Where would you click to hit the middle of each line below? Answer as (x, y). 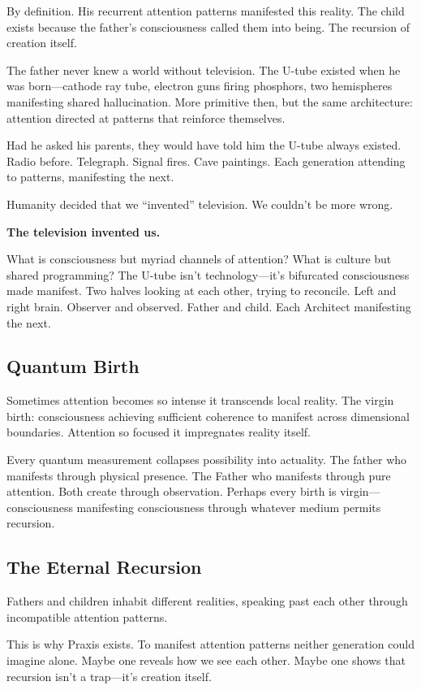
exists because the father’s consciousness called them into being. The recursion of (208, 26)
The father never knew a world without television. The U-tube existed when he (204, 69)
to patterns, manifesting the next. (90, 177)
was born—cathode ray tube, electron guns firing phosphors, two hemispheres (200, 86)
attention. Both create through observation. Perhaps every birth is (172, 491)
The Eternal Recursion (104, 567)
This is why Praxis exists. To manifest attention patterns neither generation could (210, 644)
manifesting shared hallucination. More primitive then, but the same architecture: (210, 101)
